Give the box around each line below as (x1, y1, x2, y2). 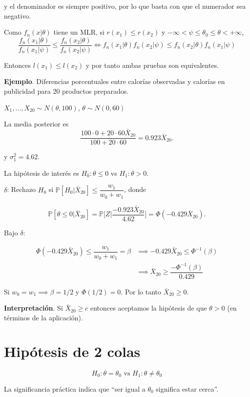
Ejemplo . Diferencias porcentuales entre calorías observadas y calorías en (4, 76, 225, 86)
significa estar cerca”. (156, 383, 219, 394)
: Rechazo (7, 184, 36, 194)
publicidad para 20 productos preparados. (4, 86, 129, 96)
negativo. (4, 10, 31, 21)
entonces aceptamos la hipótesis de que (90, 303, 207, 313)
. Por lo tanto (121, 286, 162, 296)
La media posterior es (4, 119, 69, 129)
